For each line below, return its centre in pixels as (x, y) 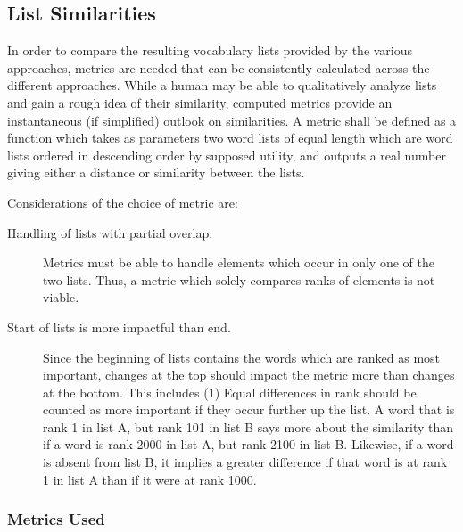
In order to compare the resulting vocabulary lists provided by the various (210, 50)
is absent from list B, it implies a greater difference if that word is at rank (245, 462)
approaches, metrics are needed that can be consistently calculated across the (219, 67)
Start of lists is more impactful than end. (119, 327)
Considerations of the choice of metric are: (123, 202)
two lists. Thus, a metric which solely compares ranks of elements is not (239, 279)
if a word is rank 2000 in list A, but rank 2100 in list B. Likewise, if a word (248, 444)
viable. (61, 297)
